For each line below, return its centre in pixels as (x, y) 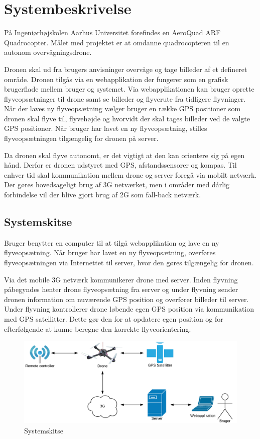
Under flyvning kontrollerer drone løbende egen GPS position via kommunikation (129, 309)
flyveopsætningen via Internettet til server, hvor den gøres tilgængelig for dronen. (129, 263)
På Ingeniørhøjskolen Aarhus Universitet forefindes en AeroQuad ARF (112, 32)
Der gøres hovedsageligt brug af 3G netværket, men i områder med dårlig (117, 185)
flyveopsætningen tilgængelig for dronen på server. (81, 138)
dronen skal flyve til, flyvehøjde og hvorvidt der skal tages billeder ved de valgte (127, 118)
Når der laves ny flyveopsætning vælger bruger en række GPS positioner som (122, 108)
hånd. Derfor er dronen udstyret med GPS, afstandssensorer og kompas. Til (120, 165)
